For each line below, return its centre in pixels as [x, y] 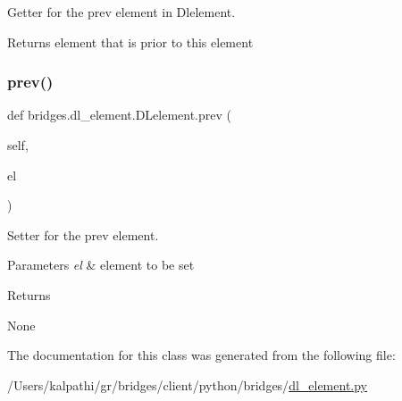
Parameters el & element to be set [101, 265]
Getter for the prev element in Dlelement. [121, 12]
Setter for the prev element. [83, 234]
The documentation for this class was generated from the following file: [201, 355]
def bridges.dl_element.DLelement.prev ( [119, 115]
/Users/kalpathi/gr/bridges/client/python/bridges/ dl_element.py [188, 384]
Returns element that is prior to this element [130, 42]
